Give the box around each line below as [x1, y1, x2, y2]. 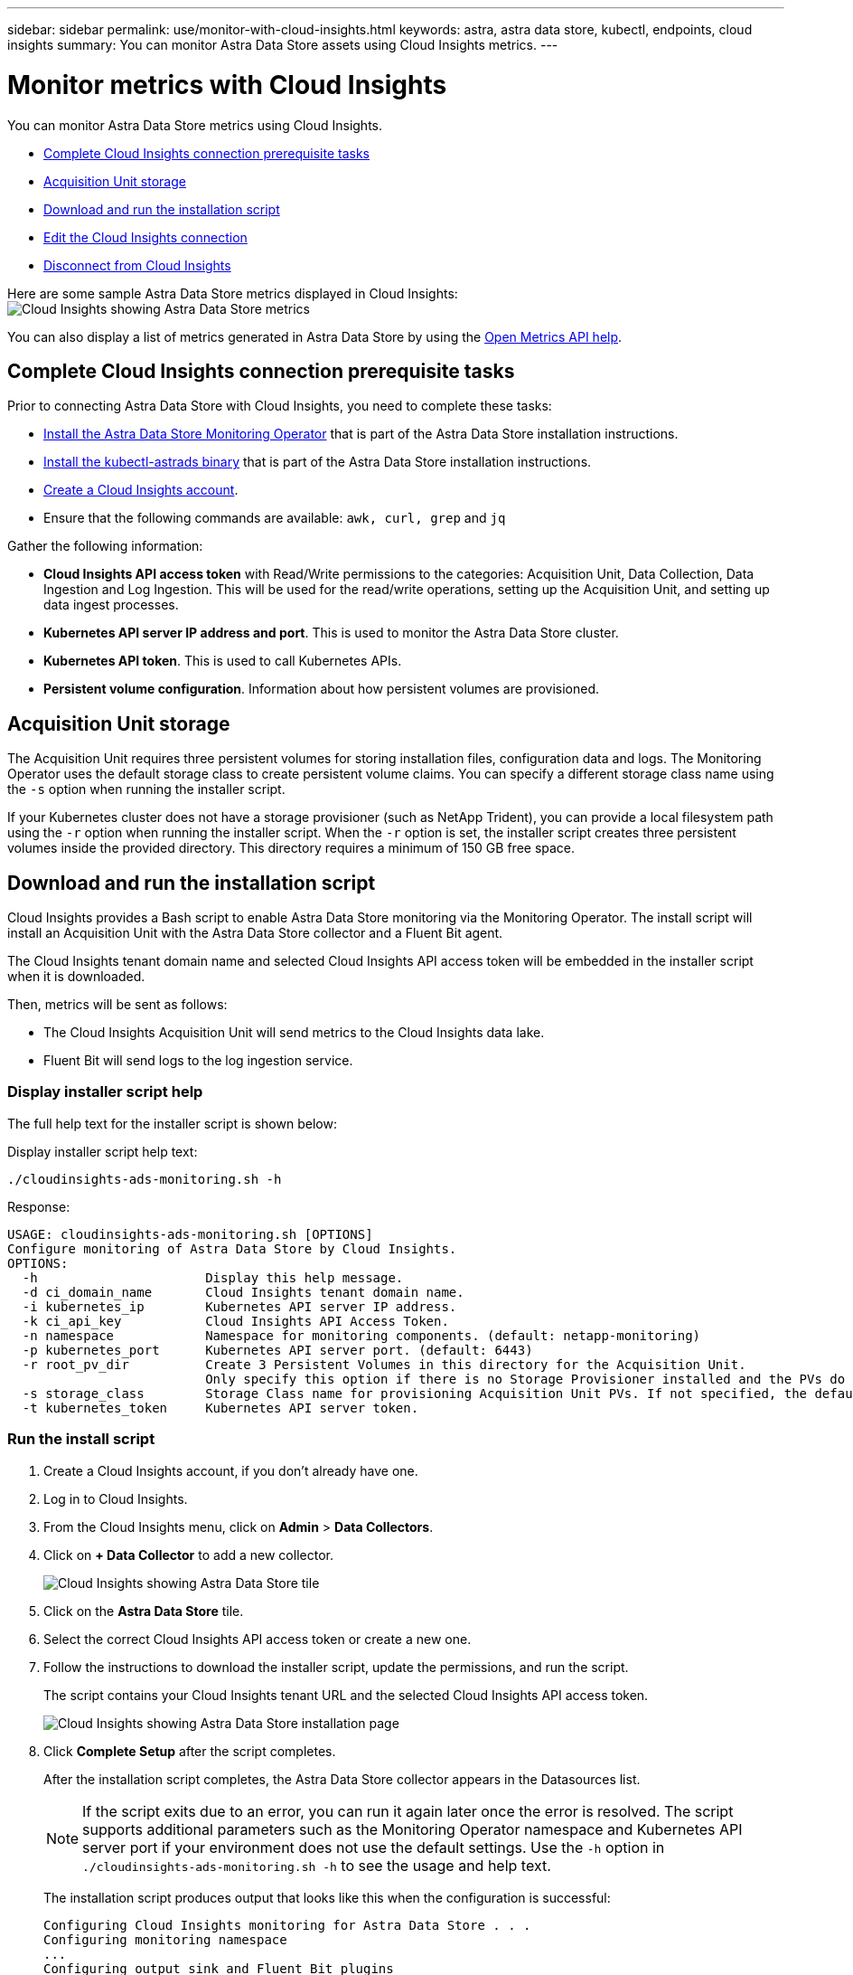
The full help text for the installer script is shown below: [7, 1115, 337, 1131]
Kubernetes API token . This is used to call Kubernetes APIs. [43, 653, 402, 669]
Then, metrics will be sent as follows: [7, 997, 228, 1013]
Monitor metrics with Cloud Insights [7, 69, 447, 100]
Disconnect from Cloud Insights [43, 257, 231, 273]
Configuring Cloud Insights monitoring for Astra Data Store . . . [43, 1917, 531, 1932]
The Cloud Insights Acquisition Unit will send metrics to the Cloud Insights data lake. [43, 1025, 545, 1041]
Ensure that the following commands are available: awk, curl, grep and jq [43, 510, 506, 526]
